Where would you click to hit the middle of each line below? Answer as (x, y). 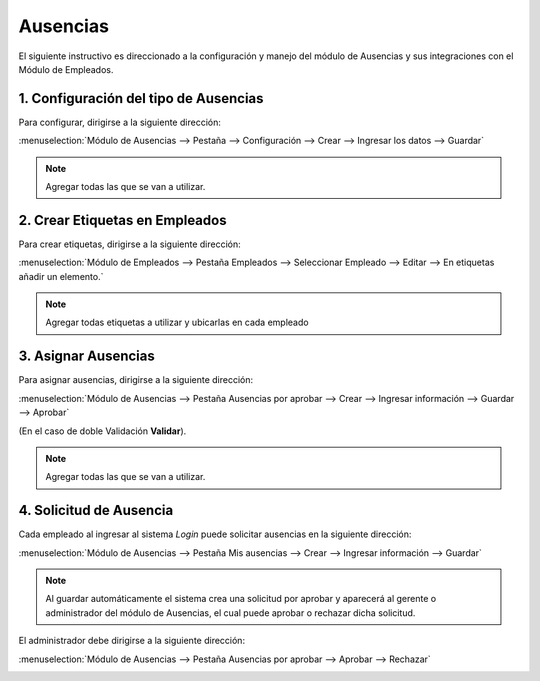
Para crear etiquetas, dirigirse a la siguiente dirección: (130, 244)
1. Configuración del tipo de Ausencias (141, 98)
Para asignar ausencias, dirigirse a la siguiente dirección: (136, 380)
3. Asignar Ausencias (86, 356)
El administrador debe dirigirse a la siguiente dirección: (131, 641)
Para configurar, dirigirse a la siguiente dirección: (120, 122)
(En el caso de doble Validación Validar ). (102, 431)
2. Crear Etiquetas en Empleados (122, 220)
